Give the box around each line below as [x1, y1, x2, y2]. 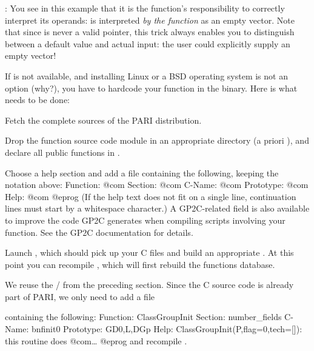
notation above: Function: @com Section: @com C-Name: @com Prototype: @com [5, 178, 309, 191]
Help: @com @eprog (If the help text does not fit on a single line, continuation [5, 190, 296, 202]
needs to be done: [5, 93, 70, 106]
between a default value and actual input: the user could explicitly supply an [5, 37, 290, 50]
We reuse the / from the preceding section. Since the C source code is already [5, 278, 294, 291]
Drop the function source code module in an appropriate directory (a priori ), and [5, 134, 309, 147]
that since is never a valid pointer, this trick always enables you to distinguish [5, 25, 295, 38]
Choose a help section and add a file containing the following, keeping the [5, 166, 279, 179]
